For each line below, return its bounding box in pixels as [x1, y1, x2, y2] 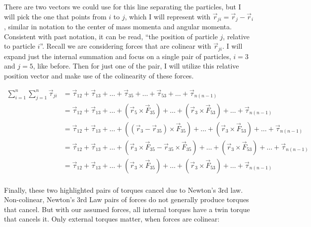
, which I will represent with [124, 11, 211, 21]
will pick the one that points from [4, 11, 107, 21]
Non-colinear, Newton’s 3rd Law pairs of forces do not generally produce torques [4, 194, 249, 205]
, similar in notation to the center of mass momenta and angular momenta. [4, 21, 232, 32]
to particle [4, 41, 36, 51]
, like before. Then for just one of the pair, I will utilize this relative [33, 61, 239, 71]
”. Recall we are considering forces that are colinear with [40, 41, 211, 51]
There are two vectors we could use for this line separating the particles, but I [4, 1, 241, 11]
